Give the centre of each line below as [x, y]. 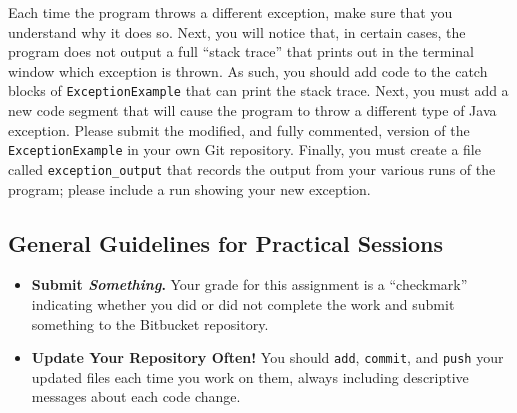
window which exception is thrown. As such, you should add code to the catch [248, 70]
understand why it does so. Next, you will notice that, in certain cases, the [237, 31]
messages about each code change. [136, 396]
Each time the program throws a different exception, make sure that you [230, 12]
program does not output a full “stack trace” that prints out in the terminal [241, 51]
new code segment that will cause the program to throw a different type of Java [252, 110]
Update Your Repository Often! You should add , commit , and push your [267, 357]
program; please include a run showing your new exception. [189, 188]
